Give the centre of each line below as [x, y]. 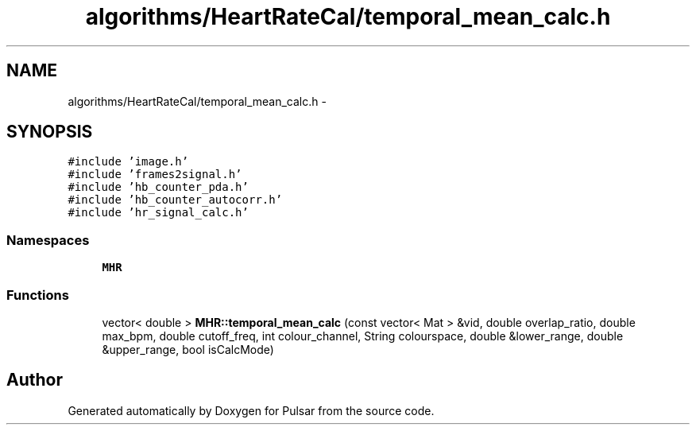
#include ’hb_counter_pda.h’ [158, 187]
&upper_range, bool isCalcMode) [188, 349]
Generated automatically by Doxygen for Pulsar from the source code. [251, 410]
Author [35, 380]
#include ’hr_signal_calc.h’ [158, 213]
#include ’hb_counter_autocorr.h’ [175, 200]
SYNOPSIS [50, 132]
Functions [38, 295]
